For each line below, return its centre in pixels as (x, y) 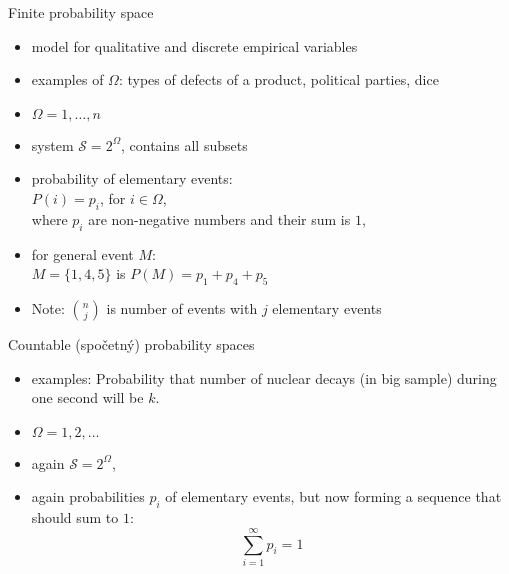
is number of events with (182, 307)
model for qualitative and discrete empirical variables (194, 45)
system (52, 144)
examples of (67, 79)
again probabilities (88, 496)
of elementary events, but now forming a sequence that (333, 496)
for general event (82, 253)
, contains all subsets (184, 144)
